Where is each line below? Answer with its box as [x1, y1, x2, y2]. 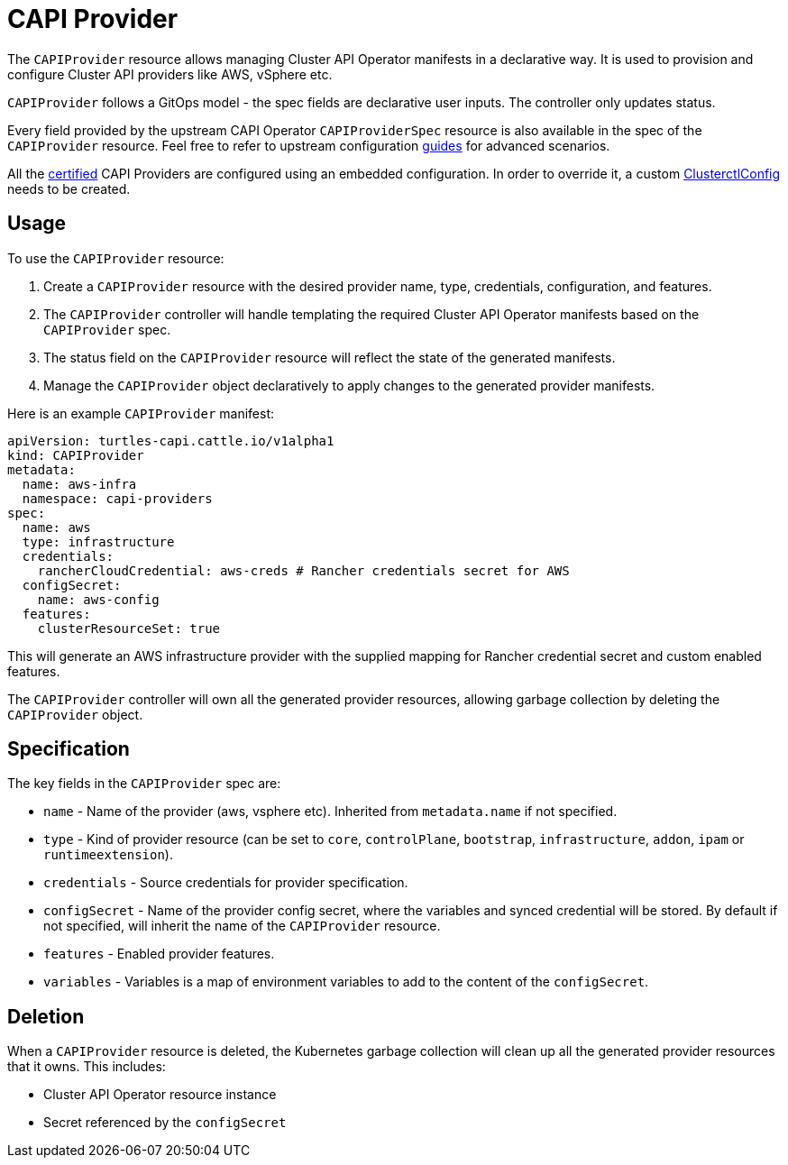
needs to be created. [7, 180, 131, 197]
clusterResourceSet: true [37, 620, 221, 636]
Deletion [7, 1004, 85, 1028]
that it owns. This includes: [7, 1059, 166, 1075]
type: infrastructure [22, 534, 175, 549]
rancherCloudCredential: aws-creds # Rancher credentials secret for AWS [37, 563, 570, 578]
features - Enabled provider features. [43, 946, 275, 962]
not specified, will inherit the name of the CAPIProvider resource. [43, 918, 441, 934]
